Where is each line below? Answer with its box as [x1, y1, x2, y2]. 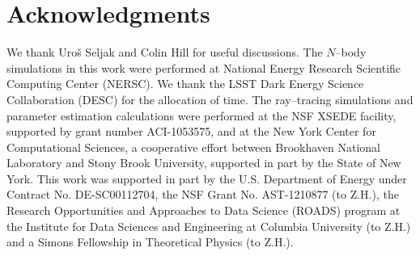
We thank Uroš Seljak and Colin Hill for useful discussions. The [6, 44, 323, 61]
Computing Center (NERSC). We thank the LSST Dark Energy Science [6, 75, 364, 92]
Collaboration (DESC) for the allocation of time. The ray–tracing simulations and [6, 90, 414, 107]
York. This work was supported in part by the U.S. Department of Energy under [6, 170, 407, 187]
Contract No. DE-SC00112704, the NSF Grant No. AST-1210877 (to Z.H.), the [6, 186, 399, 203]
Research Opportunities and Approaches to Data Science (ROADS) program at [6, 202, 401, 219]
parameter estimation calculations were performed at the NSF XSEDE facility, [6, 107, 397, 124]
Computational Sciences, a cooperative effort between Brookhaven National [6, 138, 380, 155]
